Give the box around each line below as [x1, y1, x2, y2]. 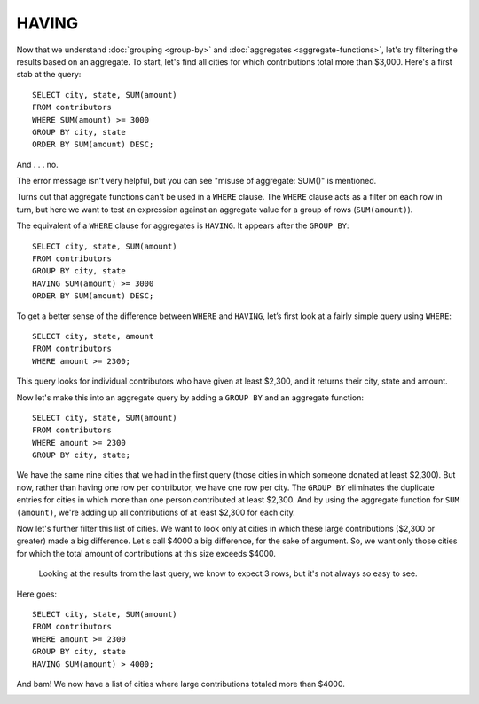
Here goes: [16, 589, 58, 599]
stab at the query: [16, 69, 82, 80]
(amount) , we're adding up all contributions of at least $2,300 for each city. [16, 507, 296, 518]
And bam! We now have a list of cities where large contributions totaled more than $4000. [16, 678, 345, 689]
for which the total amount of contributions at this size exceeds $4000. [16, 548, 277, 558]
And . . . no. [16, 159, 59, 170]
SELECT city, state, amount [32, 331, 154, 341]
